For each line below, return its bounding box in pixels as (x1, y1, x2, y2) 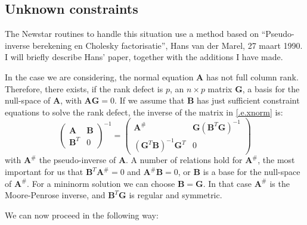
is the (269, 177, 290, 189)
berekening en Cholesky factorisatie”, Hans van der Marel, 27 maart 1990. (32, 39, 303, 51)
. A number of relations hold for (126, 154, 243, 166)
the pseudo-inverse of (39, 154, 116, 166)
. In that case (203, 177, 252, 189)
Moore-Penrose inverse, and (5, 189, 106, 201)
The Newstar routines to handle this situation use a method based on (5, 27, 259, 40)
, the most (258, 154, 295, 166)
